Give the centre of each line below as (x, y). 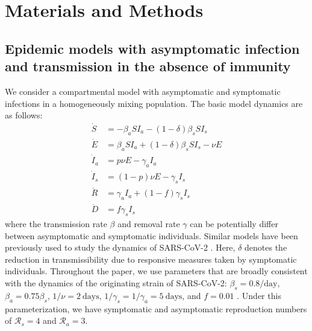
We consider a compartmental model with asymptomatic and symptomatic (143, 91)
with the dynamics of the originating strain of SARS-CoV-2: (116, 283)
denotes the (266, 247)
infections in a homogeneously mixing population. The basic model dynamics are (154, 103)
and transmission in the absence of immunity (148, 66)
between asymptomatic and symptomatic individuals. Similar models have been (151, 235)
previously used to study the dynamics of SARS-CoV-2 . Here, (120, 247)
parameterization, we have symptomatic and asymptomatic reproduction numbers (156, 308)
